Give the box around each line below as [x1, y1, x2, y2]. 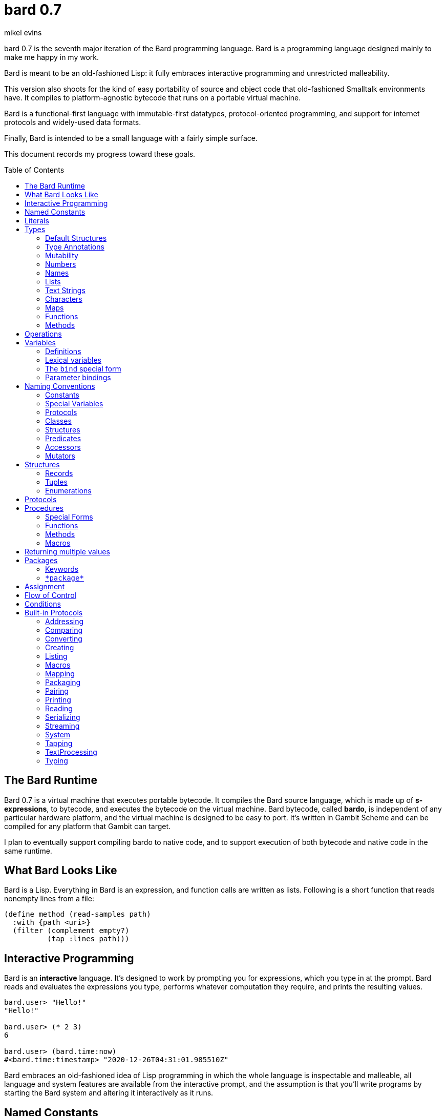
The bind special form [45, 364, 121, 373]
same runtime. [4, 846, 52, 855]
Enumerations [45, 486, 92, 495]
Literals [25, 216, 49, 225]
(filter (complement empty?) [12, 926, 130, 935]
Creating [45, 643, 74, 652]
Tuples [45, 477, 68, 486]
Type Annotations [45, 242, 104, 251]
